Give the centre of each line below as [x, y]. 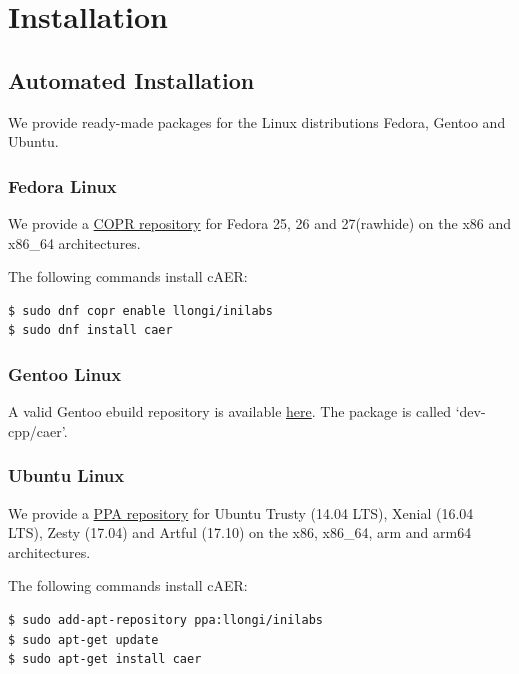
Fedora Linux [62, 185]
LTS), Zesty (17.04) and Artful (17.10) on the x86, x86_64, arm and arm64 [240, 532]
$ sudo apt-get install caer [105, 659]
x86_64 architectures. [74, 242]
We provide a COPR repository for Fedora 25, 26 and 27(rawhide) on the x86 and [260, 222]
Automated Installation [131, 79]
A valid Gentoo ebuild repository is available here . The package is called [230, 411]
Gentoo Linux [65, 373]
